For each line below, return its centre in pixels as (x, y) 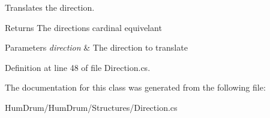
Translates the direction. (50, 7)
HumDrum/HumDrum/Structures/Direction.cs (91, 107)
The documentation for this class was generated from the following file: (135, 87)
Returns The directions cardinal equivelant (83, 27)
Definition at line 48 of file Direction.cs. (78, 67)
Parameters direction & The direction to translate (96, 47)
